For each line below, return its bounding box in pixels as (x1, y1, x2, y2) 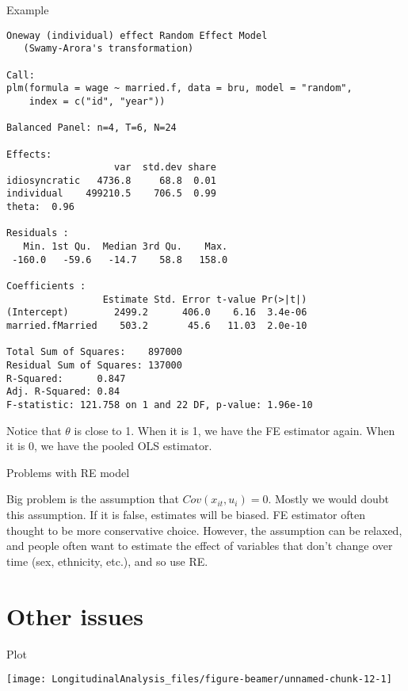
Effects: (6, 148, 52, 160)
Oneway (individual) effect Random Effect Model (6, 29, 268, 41)
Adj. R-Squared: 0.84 (6, 386, 120, 398)
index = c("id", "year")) (29, 95, 166, 107)
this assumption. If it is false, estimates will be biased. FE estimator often (6, 506, 365, 522)
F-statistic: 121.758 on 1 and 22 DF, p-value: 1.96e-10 (6, 399, 313, 410)
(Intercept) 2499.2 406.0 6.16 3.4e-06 (6, 307, 307, 319)
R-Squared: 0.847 (6, 372, 126, 384)
